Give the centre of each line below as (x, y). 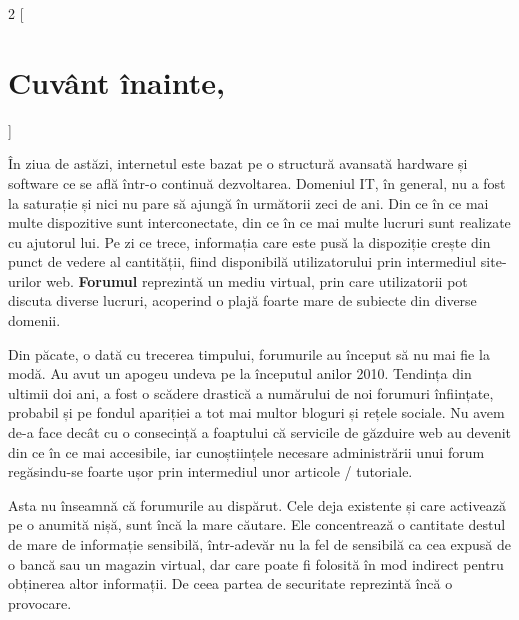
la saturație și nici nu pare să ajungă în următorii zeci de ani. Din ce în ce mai (248, 202)
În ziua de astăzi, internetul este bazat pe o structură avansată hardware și (238, 163)
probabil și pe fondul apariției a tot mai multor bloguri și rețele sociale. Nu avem (256, 412)
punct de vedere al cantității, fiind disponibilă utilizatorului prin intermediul (242, 261)
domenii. (34, 320)
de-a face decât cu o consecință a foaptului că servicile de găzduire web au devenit (260, 432)
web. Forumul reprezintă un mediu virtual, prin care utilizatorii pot (257, 280)
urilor (25, 280)
